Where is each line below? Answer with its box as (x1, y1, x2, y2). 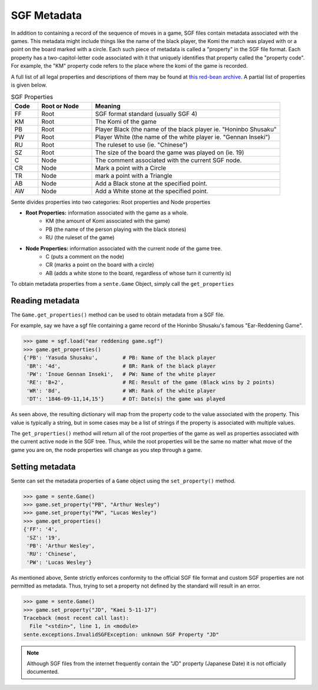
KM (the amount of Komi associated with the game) (45, 217, 170, 225)
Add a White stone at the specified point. (95, 187, 208, 195)
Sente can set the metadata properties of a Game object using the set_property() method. (11, 477, 236, 484)
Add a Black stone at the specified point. (95, 179, 208, 187)
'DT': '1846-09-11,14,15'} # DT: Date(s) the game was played (26, 395, 226, 402)
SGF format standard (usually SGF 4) (95, 110, 197, 118)
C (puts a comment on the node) (45, 253, 125, 260)
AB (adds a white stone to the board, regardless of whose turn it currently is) (45, 269, 232, 276)
